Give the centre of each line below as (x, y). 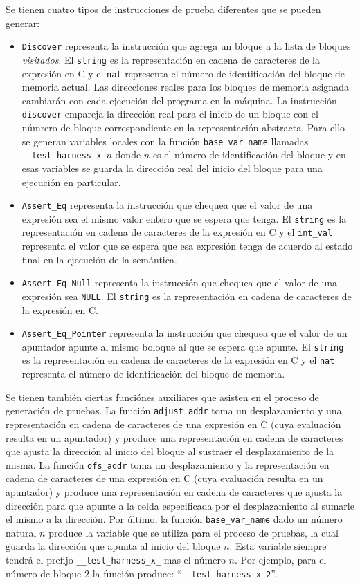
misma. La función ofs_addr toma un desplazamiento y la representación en (168, 464)
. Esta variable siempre (278, 546)
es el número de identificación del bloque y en (249, 155)
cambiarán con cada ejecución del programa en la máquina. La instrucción (179, 100)
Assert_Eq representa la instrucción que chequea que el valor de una (167, 205)
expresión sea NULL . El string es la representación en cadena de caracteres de (187, 296)
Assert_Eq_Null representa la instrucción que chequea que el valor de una (179, 282)
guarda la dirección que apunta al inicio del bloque (113, 546)
